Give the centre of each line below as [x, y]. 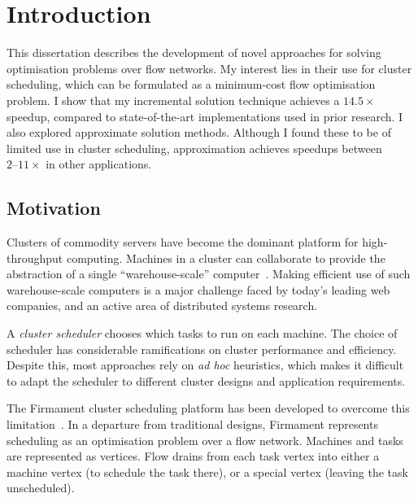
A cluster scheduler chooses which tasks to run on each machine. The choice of [202, 333]
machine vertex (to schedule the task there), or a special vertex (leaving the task [207, 471]
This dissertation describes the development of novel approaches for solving [194, 52]
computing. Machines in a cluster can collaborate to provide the [226, 258]
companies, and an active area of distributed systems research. [162, 306]
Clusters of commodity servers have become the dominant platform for [183, 242]
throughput [35, 258]
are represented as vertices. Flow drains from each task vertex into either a [193, 456]
